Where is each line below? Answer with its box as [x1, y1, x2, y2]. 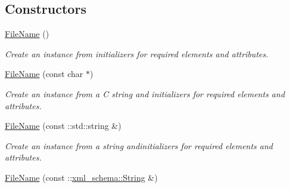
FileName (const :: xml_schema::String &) [5, 171, 158, 183]
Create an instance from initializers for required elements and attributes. [5, 47, 269, 60]
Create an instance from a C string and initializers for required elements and [5, 87, 285, 100]
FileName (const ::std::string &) [5, 119, 121, 132]
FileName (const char [5, 67, 83, 80]
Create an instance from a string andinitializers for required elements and [5, 139, 273, 152]
